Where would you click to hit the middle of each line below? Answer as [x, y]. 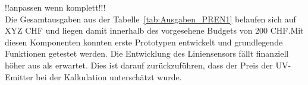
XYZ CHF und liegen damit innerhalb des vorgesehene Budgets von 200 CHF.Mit [154, 30]
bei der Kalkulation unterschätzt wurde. [109, 76]
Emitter [19, 76]
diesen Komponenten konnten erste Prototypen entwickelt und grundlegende [144, 42]
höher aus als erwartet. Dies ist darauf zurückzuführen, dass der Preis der [139, 65]
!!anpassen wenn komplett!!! [55, 7]
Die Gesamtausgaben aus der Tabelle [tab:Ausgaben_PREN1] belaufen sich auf [150, 19]
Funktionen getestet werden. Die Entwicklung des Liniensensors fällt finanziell [147, 53]
